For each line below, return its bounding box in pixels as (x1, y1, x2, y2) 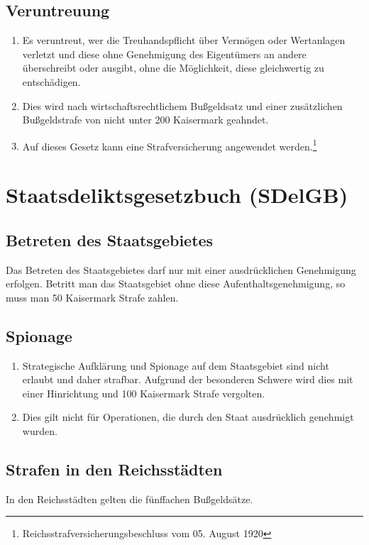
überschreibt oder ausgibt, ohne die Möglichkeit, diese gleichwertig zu (22, 60, 324, 75)
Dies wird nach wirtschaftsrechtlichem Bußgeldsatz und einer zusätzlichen (22, 98, 343, 113)
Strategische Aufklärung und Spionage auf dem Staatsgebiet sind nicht (22, 358, 329, 373)
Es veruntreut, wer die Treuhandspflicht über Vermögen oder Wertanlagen (22, 33, 346, 48)
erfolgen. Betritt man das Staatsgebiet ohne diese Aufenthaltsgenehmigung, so (6, 276, 346, 291)
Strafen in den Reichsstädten (6, 458, 223, 480)
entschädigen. (22, 74, 81, 89)
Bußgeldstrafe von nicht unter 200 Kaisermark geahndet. (22, 112, 269, 127)
